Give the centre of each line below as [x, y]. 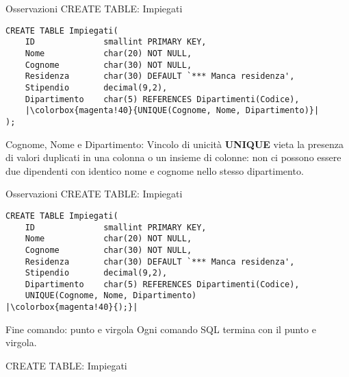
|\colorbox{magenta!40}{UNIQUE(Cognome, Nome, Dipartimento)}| [172, 111]
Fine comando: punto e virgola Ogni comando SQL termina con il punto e [161, 329]
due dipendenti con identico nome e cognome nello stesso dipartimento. [155, 170]
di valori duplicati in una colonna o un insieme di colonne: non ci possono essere [173, 157]
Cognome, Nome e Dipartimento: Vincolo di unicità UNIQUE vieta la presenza [174, 144]
